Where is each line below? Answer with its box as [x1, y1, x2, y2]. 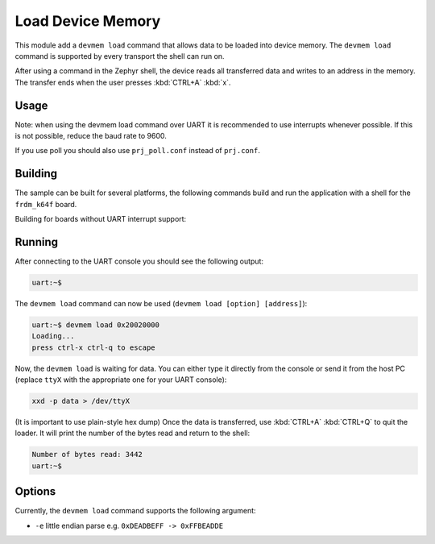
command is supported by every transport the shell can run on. [14, 51, 225, 60]
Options [14, 484, 56, 499]
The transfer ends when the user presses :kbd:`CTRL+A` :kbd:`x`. [14, 77, 231, 87]
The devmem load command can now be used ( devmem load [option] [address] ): [14, 298, 308, 308]
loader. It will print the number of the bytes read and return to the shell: [14, 428, 251, 438]
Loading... [31, 331, 75, 341]
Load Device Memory [14, 12, 161, 30]
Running [14, 235, 59, 249]
